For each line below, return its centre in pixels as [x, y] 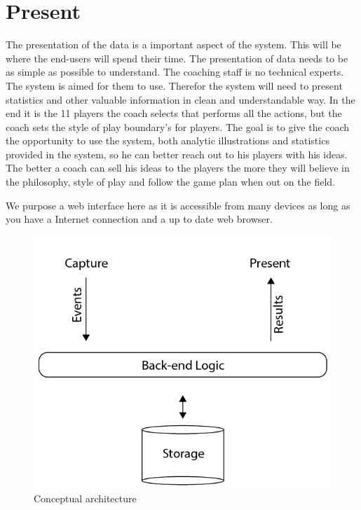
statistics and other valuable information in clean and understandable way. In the [180, 99]
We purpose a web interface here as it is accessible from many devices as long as [178, 205]
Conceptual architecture [85, 498]
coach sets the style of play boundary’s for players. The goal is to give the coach [178, 126]
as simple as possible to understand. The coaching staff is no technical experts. [175, 72]
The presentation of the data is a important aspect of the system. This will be [173, 44]
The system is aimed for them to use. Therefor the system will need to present [174, 85]
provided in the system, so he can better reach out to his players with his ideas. [177, 154]
